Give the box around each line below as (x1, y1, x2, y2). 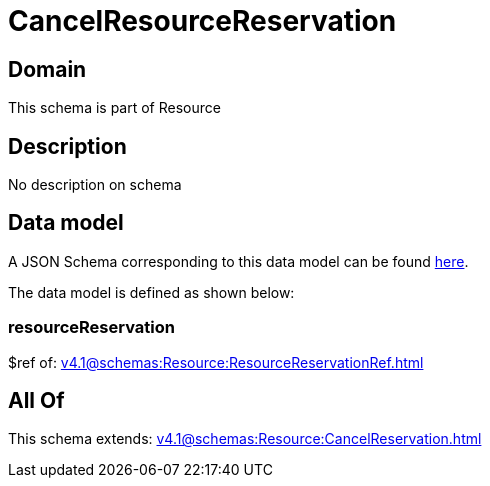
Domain (8, 56, 87, 82)
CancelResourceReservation (8, 4, 397, 38)
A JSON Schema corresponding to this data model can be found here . (8, 252, 469, 270)
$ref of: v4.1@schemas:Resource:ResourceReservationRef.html (8, 353, 424, 371)
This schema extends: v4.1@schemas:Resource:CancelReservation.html (8, 430, 482, 448)
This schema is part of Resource (8, 99, 221, 117)
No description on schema (8, 176, 182, 194)
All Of (8, 388, 65, 414)
